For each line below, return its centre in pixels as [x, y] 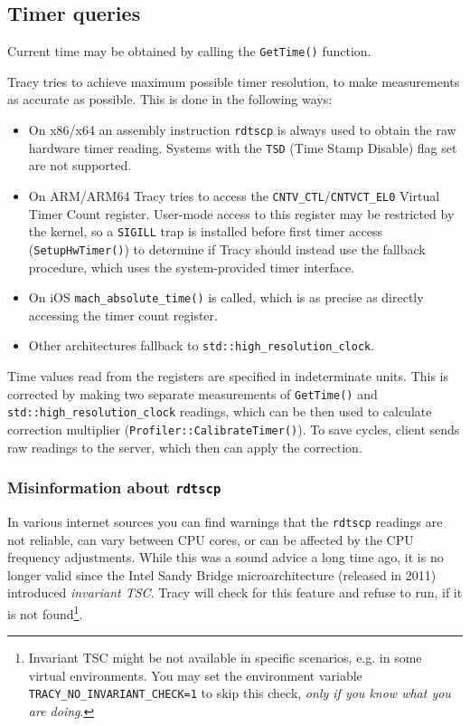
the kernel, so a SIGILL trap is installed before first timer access [206, 231]
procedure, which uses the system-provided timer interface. [192, 267]
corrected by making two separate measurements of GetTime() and [193, 393]
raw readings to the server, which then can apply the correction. [185, 447]
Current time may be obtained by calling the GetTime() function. [189, 51]
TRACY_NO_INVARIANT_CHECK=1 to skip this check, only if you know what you [240, 693]
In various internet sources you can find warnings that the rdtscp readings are [225, 521]
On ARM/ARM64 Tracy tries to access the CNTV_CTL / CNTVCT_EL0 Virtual [234, 195]
